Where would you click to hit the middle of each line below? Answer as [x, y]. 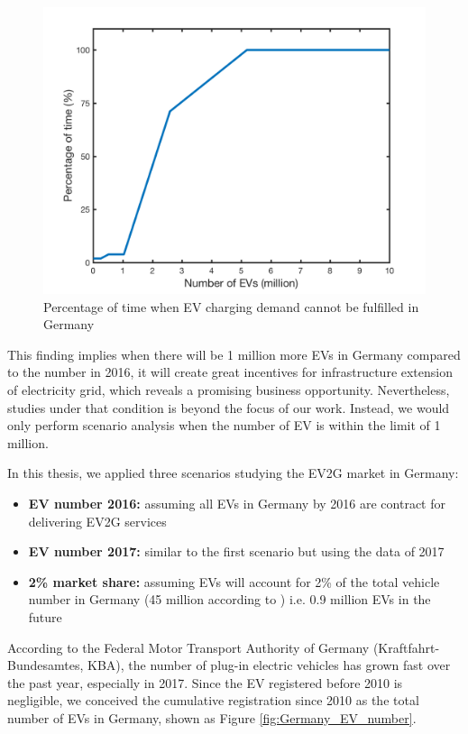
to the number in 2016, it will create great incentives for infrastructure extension [230, 372]
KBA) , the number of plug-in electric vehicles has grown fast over [269, 665]
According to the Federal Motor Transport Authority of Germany [188, 647]
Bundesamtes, [46, 665]
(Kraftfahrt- [406, 647]
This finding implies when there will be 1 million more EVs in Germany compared [234, 354]
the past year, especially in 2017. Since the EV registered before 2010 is [205, 682]
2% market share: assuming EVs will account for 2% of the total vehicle [234, 581]
